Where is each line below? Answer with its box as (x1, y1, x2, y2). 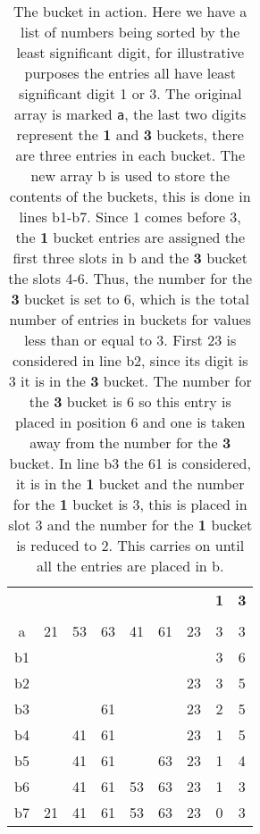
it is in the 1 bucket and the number (15, 473, 245, 494)
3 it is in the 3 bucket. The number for (8, 371, 252, 391)
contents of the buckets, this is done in (9, 186, 251, 206)
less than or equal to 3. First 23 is (24, 329, 237, 350)
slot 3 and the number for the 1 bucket (8, 514, 253, 535)
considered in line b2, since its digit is (12, 350, 248, 371)
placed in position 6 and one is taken (14, 412, 246, 432)
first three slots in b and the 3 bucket (13, 247, 247, 268)
